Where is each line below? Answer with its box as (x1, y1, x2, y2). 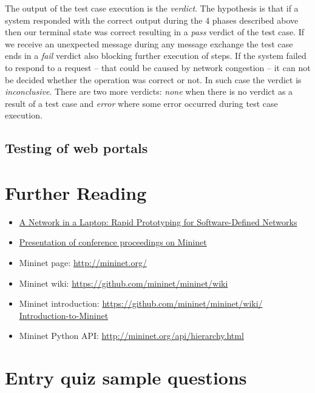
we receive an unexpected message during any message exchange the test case (5, 37, 293, 50)
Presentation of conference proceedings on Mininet (19, 236, 207, 248)
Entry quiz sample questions (5, 365, 247, 390)
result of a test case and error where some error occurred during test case (5, 97, 278, 109)
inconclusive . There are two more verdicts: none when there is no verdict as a (5, 85, 293, 98)
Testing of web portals (5, 138, 148, 157)
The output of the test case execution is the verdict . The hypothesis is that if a (5, 2, 299, 14)
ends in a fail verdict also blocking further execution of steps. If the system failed (5, 49, 307, 62)
